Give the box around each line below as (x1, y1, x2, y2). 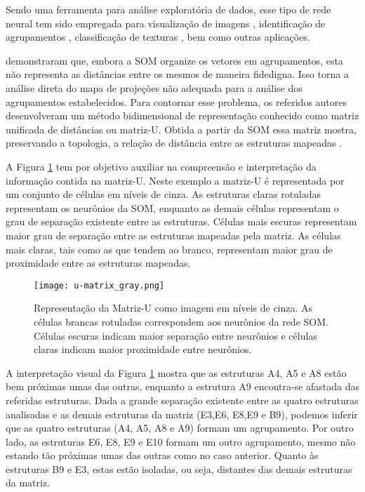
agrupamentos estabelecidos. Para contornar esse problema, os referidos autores (6, 94, 347, 109)
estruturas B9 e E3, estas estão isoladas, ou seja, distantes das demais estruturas (6, 461, 352, 476)
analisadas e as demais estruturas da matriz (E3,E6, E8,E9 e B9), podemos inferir (6, 406, 358, 421)
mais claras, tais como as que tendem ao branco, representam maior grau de (6, 241, 333, 256)
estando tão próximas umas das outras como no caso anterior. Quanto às (6, 448, 319, 463)
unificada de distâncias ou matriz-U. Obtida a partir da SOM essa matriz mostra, (6, 121, 357, 136)
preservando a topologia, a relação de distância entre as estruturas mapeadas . (6, 135, 343, 150)
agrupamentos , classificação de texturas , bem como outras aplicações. (6, 29, 310, 44)
